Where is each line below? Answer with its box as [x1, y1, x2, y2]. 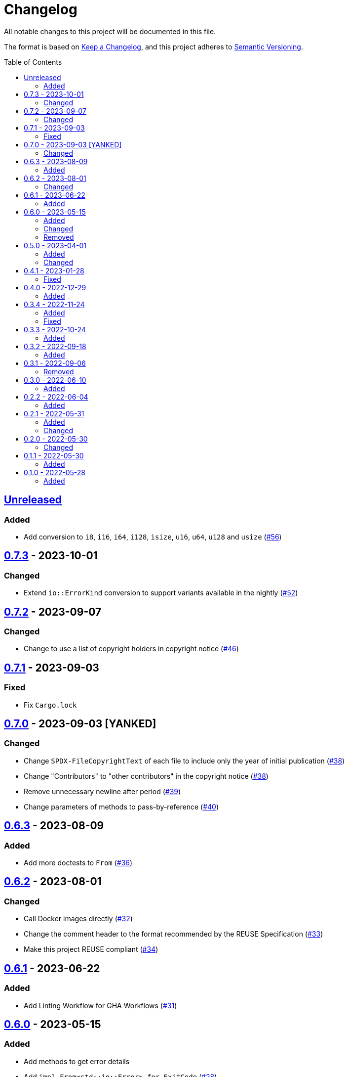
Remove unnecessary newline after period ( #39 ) [24, 787, 181, 796]
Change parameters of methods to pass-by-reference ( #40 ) [24, 802, 219, 811]
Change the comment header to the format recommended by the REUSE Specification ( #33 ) [24, 930, 323, 939]
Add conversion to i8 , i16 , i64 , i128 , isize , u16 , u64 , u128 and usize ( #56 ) [24, 532, 282, 541]
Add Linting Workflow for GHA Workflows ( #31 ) [24, 1001, 177, 1010]
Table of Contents [4, 57, 62, 66]
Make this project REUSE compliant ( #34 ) [24, 945, 158, 954]
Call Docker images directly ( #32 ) [24, 914, 133, 923]
